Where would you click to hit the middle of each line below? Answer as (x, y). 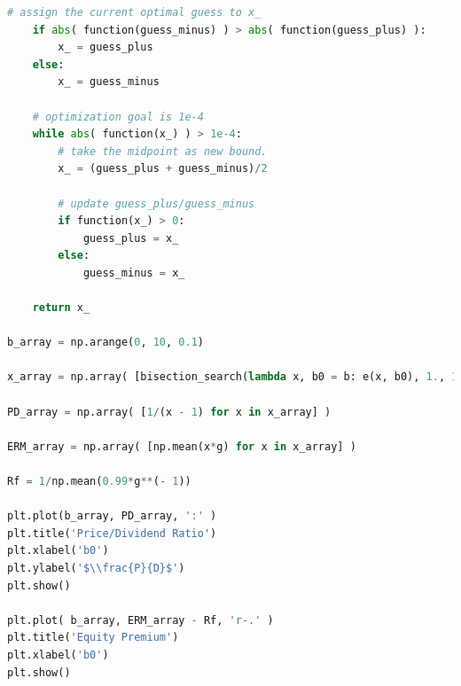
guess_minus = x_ (134, 273)
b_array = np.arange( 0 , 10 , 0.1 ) (106, 343)
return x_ (61, 308)
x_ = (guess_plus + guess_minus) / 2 (163, 169)
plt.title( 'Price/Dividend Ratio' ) (112, 533)
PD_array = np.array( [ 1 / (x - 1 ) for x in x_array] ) (169, 412)
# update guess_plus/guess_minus (156, 203)
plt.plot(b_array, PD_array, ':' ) (112, 516)
